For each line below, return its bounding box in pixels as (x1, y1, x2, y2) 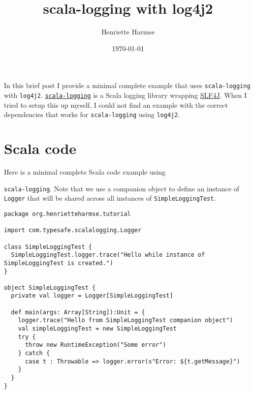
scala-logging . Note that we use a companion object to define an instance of (4, 183, 239, 193)
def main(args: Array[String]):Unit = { (11, 308, 145, 316)
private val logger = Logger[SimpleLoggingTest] (11, 292, 173, 300)
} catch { (18, 350, 50, 357)
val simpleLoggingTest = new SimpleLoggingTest (18, 325, 177, 333)
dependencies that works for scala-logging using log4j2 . (4, 109, 180, 120)
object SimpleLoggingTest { (4, 284, 96, 291)
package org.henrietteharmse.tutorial (4, 210, 131, 217)
